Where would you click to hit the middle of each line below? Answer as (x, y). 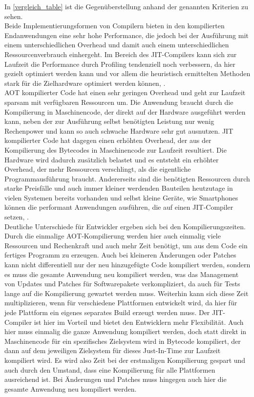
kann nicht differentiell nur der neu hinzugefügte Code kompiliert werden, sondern (127, 265)
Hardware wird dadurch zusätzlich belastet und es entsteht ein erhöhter (112, 159)
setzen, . (17, 217)
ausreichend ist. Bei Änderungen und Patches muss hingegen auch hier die (116, 379)
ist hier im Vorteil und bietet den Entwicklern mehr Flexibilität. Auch (139, 322)
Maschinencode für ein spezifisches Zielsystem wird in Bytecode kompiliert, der (123, 341)
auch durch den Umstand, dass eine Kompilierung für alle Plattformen (110, 369)
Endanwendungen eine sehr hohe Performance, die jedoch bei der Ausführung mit (127, 35)
